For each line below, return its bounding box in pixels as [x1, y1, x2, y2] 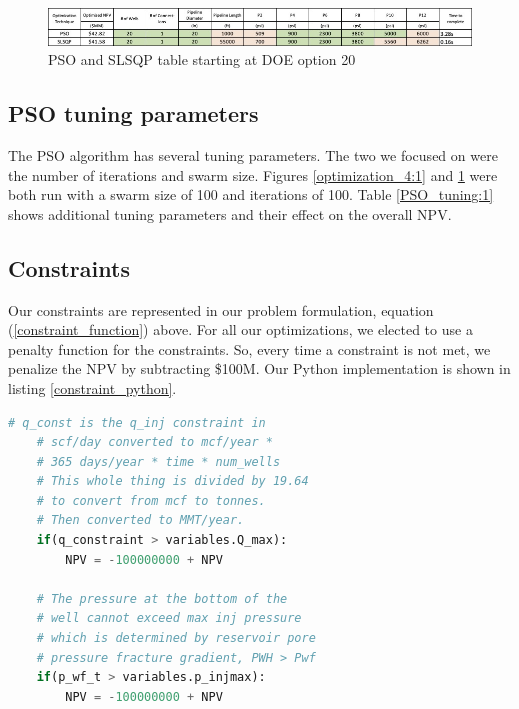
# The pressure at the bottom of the [36, 591, 288, 606]
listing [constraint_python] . [8, 377, 177, 398]
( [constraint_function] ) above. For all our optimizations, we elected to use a [8, 319, 473, 340]
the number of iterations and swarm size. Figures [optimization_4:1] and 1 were [8, 164, 498, 185]
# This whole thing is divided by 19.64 [36, 474, 309, 489]
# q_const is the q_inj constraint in [8, 415, 266, 430]
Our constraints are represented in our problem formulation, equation [8, 299, 434, 320]
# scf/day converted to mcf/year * [36, 435, 273, 450]
